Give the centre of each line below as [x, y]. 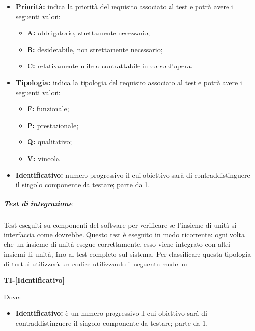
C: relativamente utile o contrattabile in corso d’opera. [110, 66]
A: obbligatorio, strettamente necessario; [89, 33]
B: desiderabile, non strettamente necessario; [95, 49]
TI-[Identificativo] [34, 280]
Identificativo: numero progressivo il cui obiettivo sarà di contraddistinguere [133, 175]
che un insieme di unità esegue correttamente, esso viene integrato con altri [117, 244]
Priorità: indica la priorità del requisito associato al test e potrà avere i [124, 6]
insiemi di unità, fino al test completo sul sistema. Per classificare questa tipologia [127, 254]
